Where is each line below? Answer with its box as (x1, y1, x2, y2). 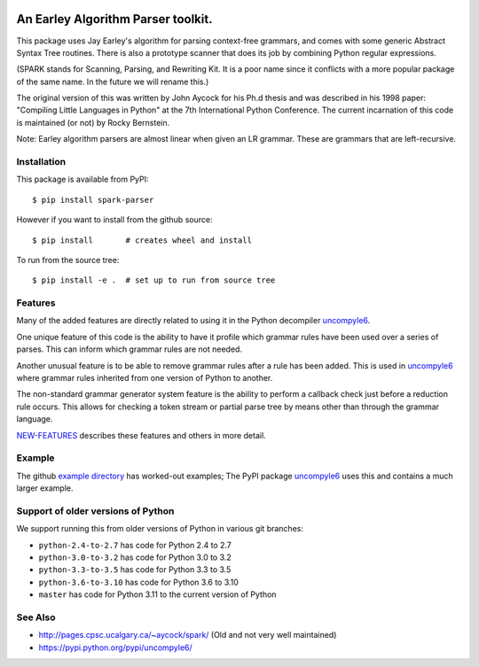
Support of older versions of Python (16, 505, 175, 517)
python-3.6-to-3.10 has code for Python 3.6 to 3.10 (38, 577, 239, 587)
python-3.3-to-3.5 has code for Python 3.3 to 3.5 (38, 564, 232, 575)
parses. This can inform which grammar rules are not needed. (16, 344, 243, 354)
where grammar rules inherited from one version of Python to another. (16, 373, 273, 384)
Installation (16, 156, 67, 168)
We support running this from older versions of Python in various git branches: (16, 524, 303, 534)
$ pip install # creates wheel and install (32, 235, 253, 245)
